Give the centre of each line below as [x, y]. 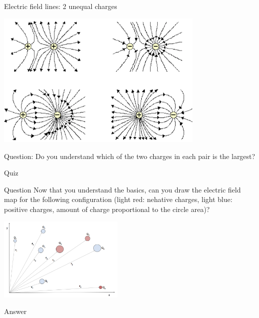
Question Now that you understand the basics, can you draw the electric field [123, 189]
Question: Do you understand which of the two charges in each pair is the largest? [130, 156]
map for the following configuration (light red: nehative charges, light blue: [118, 199]
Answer [15, 311]
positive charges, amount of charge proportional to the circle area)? [107, 209]
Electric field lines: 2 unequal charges [61, 6]
